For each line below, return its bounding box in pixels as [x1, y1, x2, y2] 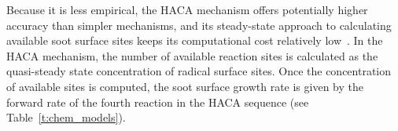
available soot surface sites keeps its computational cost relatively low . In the [6, 32, 383, 49]
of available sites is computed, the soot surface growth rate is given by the [6, 78, 363, 94]
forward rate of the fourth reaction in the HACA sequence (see [6, 93, 309, 110]
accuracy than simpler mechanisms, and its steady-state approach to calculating [6, 16, 392, 33]
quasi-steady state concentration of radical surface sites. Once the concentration [6, 63, 392, 79]
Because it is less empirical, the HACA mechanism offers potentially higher [6, 2, 368, 17]
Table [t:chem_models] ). [6, 109, 126, 126]
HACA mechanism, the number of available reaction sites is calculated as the [6, 47, 378, 64]
